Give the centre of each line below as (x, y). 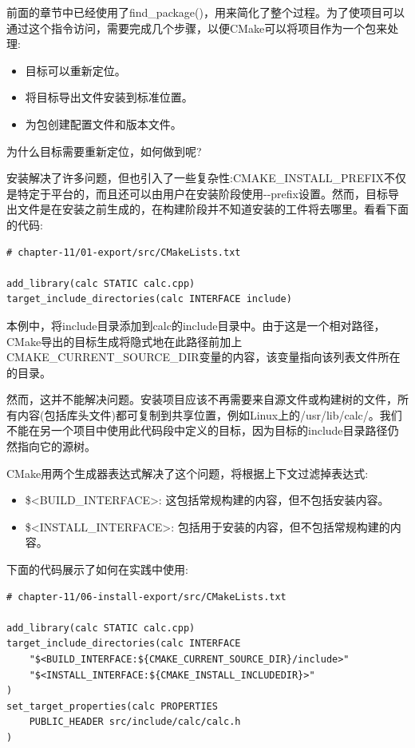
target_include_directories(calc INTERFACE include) (149, 299)
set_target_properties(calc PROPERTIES (112, 706)
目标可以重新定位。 (75, 70)
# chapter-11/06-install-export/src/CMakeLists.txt (146, 597)
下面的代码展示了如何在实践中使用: (97, 569)
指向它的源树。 (56, 446)
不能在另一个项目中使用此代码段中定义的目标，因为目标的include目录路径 (197, 430)
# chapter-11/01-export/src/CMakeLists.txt (124, 252)
